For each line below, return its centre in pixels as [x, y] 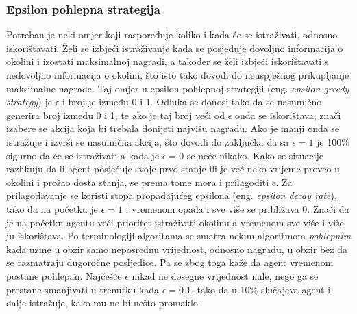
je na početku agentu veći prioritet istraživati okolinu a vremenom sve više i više [175, 222]
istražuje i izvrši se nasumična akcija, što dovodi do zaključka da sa [148, 141]
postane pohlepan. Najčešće [64, 275]
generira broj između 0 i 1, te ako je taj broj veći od [116, 115]
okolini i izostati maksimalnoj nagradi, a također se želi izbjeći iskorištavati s [168, 61]
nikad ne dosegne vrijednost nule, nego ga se [225, 275]
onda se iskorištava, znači [288, 115]
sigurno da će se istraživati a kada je [83, 155]
